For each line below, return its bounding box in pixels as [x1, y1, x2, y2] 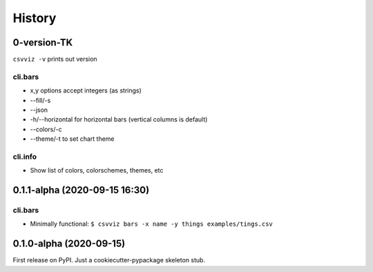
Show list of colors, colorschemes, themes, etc [30, 166, 164, 175]
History [12, 10, 57, 26]
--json [30, 106, 48, 114]
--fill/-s [30, 96, 51, 104]
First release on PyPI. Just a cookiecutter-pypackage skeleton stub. [12, 256, 206, 264]
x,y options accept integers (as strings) [30, 86, 142, 95]
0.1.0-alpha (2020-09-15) [12, 238, 126, 250]
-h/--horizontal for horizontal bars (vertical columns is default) [30, 115, 208, 124]
